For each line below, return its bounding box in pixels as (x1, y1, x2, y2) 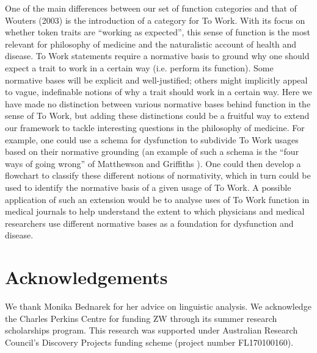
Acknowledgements (5, 265, 168, 290)
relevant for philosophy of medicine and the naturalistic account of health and (5, 37, 297, 50)
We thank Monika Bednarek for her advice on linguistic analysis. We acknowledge (5, 300, 312, 312)
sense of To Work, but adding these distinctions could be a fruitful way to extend (5, 109, 310, 122)
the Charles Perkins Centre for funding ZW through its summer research (5, 312, 277, 324)
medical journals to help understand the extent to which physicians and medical (5, 205, 305, 218)
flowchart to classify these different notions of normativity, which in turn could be (5, 169, 311, 182)
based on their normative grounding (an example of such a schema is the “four (5, 145, 299, 158)
